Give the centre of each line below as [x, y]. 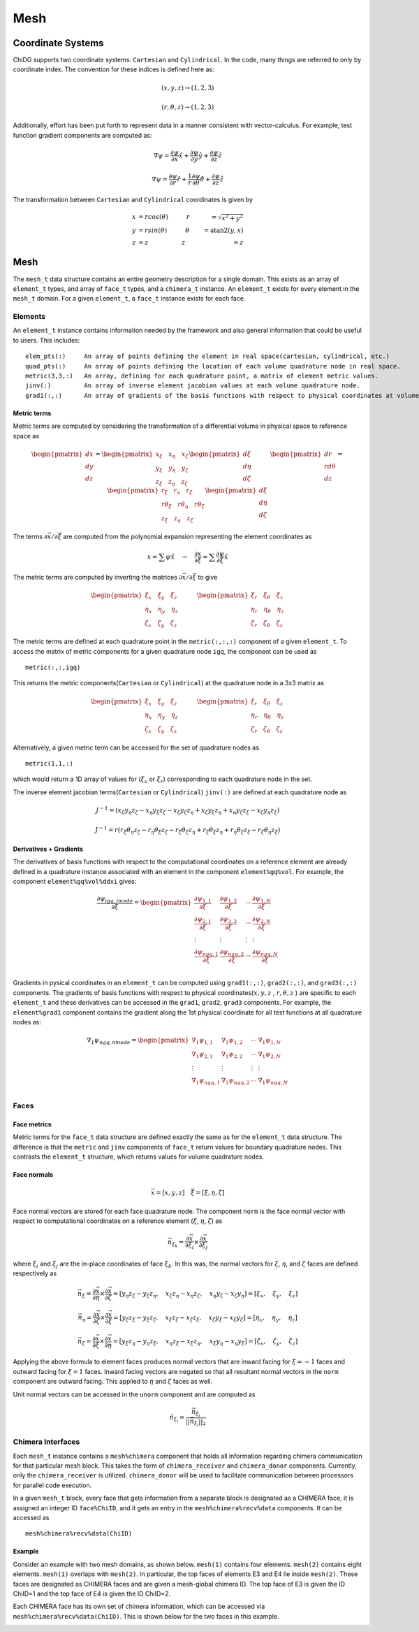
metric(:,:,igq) [53, 667]
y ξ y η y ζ [172, 468]
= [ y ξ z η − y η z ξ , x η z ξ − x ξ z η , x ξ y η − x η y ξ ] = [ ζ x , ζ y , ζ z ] [205, 1342]
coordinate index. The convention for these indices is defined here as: [113, 69]
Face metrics [32, 1124]
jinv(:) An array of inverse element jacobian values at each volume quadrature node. [193, 386]
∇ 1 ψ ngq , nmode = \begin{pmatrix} [138, 1041]
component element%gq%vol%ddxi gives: [75, 882]
